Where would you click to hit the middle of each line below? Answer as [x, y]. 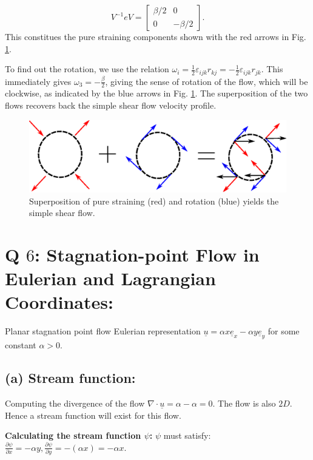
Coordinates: [59, 302]
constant [21, 345]
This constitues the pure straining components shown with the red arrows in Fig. [156, 36]
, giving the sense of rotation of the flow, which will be [207, 81]
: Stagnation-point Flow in [147, 254]
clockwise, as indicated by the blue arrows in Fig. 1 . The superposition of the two [156, 93]
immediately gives [38, 81]
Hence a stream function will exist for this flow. [93, 415]
